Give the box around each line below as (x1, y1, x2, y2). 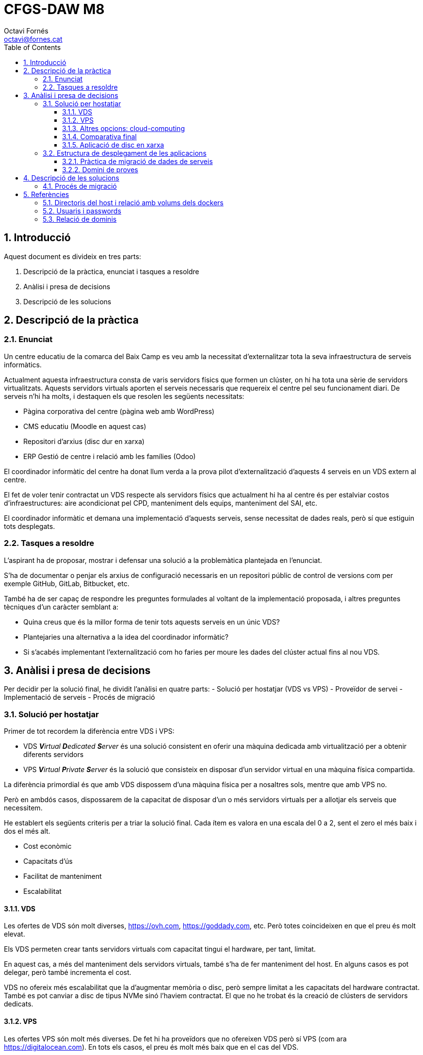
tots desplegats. (4, 522, 55, 530)
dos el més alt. (4, 827, 50, 836)
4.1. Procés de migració (43, 181, 117, 190)
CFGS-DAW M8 (4, 1, 105, 17)
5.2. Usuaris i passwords (43, 206, 121, 215)
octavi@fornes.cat (4, 34, 63, 43)
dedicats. (4, 1000, 33, 1008)
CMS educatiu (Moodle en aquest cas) (23, 422, 146, 430)
